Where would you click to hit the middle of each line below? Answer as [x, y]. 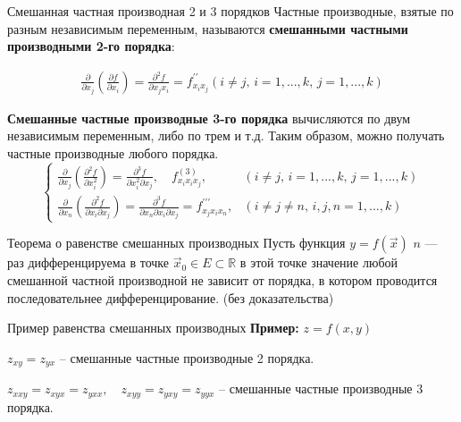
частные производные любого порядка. [113, 153]
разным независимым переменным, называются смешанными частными [208, 28]
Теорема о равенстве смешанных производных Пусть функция [176, 243]
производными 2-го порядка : [91, 46]
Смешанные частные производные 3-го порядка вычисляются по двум [209, 118]
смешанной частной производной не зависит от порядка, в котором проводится [222, 280]
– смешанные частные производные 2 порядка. [187, 357]
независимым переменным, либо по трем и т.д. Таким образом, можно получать [226, 135]
